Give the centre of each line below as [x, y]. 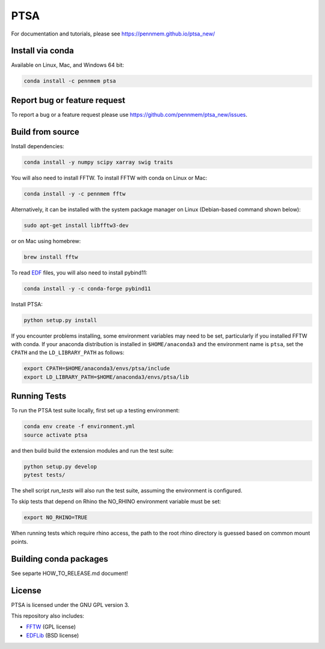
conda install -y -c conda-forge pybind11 [87, 288]
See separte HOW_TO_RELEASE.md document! [70, 573]
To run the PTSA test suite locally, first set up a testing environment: [95, 411]
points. [20, 541]
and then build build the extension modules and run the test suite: [92, 450]
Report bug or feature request [68, 100]
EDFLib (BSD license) [53, 635]
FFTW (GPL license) [51, 627]
